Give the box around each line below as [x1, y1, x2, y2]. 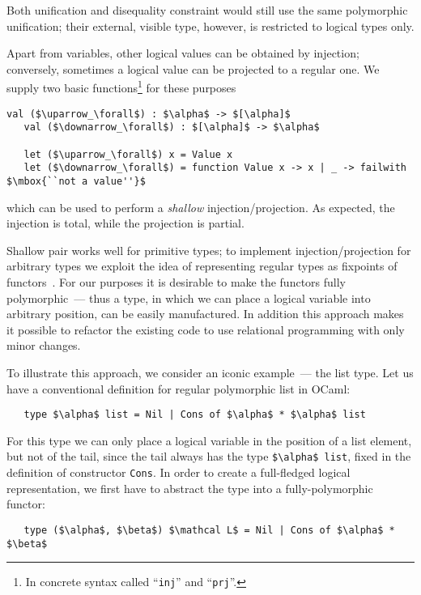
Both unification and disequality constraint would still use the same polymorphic [6, 2, 408, 18]
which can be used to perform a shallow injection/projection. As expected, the [6, 198, 395, 215]
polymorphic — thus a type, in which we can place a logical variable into [6, 289, 371, 306]
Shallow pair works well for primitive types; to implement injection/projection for [6, 241, 411, 258]
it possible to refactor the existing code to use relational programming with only [6, 321, 405, 338]
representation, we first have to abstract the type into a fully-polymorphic [6, 479, 373, 496]
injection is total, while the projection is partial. [6, 215, 245, 232]
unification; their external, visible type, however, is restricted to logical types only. [6, 17, 415, 34]
